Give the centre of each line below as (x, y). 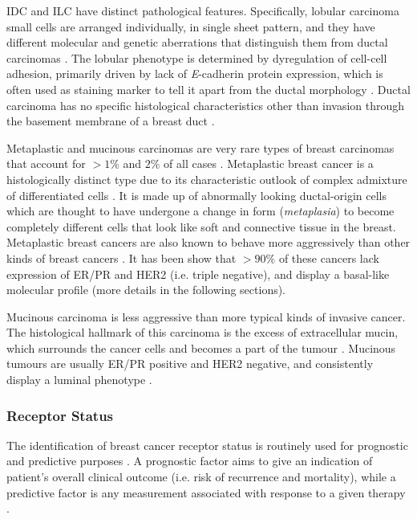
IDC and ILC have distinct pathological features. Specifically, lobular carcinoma (203, 10)
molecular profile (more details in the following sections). (146, 290)
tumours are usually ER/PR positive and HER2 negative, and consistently (190, 364)
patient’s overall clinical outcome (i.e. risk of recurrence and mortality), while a (201, 477)
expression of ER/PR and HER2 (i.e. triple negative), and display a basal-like (198, 274)
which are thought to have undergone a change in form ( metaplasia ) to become (200, 211)
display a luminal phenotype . (79, 380)
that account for (46, 163)
